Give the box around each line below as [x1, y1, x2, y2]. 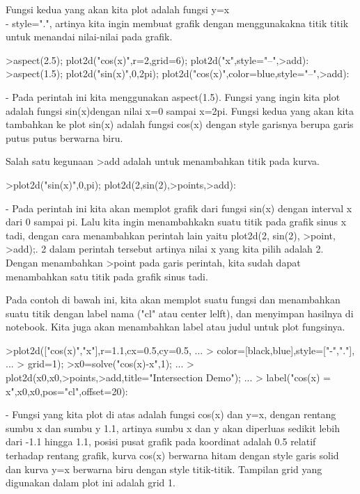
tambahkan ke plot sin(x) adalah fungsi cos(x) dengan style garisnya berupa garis [6, 117, 354, 132]
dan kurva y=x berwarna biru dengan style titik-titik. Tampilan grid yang [6, 461, 322, 476]
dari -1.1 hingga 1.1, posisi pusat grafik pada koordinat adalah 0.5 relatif [6, 434, 316, 449]
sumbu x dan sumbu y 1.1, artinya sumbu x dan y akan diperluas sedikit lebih [6, 420, 341, 435]
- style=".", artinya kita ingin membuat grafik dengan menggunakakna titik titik [6, 15, 349, 30]
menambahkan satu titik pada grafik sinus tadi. [6, 269, 208, 283]
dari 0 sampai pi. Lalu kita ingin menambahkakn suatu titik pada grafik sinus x [6, 214, 347, 229]
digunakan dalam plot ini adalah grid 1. [6, 475, 175, 490]
